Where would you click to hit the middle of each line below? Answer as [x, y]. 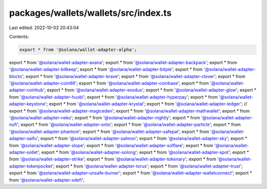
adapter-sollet [23, 152]
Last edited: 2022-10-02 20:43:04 [44, 28]
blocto [16, 76]
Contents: [19, 37]
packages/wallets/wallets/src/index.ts [90, 13]
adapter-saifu [23, 139]
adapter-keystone [27, 104]
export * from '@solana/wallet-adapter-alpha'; [78, 50]
